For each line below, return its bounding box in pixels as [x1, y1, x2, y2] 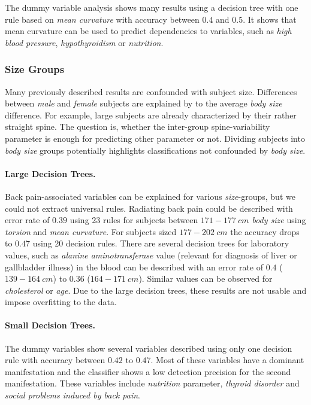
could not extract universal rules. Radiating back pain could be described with [5, 202, 293, 214]
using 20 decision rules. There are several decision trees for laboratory [32, 237, 289, 249]
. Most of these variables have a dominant [150, 354, 304, 366]
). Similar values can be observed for [138, 272, 273, 285]
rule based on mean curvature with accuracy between [5, 13, 200, 25]
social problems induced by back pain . [5, 389, 140, 401]
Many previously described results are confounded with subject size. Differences [5, 85, 297, 98]
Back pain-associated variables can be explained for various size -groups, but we [5, 190, 295, 202]
